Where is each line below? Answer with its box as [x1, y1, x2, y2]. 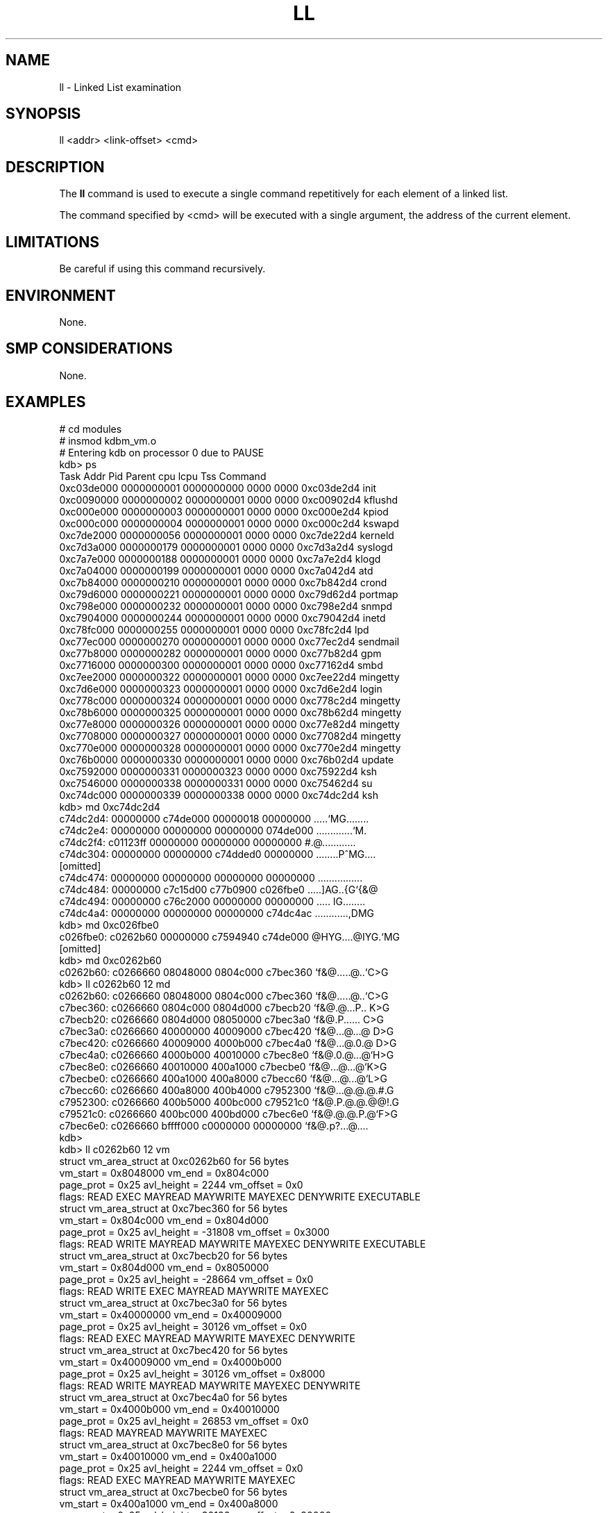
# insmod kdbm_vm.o [59, 434, 157, 447]
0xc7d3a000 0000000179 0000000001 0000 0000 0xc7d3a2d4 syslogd [59, 540, 393, 553]
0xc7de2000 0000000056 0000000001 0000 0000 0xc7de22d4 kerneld [59, 529, 394, 541]
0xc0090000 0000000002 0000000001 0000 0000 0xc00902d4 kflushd [59, 493, 398, 506]
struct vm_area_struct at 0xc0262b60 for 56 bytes [59, 1155, 289, 1167]
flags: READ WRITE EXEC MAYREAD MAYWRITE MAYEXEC [59, 1284, 329, 1297]
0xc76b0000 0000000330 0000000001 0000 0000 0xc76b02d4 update [59, 753, 394, 766]
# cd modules [59, 422, 122, 435]
